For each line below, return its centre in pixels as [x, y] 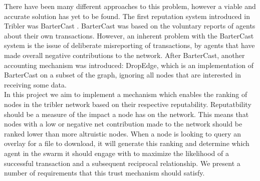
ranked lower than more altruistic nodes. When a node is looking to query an [122, 133]
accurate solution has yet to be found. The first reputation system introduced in [127, 16]
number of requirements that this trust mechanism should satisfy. [104, 173]
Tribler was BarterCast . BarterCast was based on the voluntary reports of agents [130, 26]
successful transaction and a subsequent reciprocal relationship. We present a [122, 163]
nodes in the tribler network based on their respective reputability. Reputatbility [128, 104]
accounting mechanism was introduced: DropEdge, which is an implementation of [129, 65]
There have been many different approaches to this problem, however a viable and [130, 6]
